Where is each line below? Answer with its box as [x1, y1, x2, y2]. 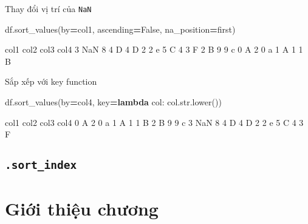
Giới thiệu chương [5, 196, 159, 221]
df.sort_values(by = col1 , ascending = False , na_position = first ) [5, 22, 236, 35]
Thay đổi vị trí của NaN [5, 2, 92, 15]
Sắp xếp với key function [5, 75, 97, 88]
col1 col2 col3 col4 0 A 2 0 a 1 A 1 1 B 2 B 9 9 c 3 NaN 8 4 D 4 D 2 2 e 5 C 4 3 [5, 116, 304, 128]
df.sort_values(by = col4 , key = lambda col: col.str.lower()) [5, 96, 222, 108]
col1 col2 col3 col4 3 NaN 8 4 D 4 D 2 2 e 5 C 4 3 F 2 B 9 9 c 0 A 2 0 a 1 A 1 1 [5, 43, 303, 56]
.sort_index [5, 159, 77, 172]
